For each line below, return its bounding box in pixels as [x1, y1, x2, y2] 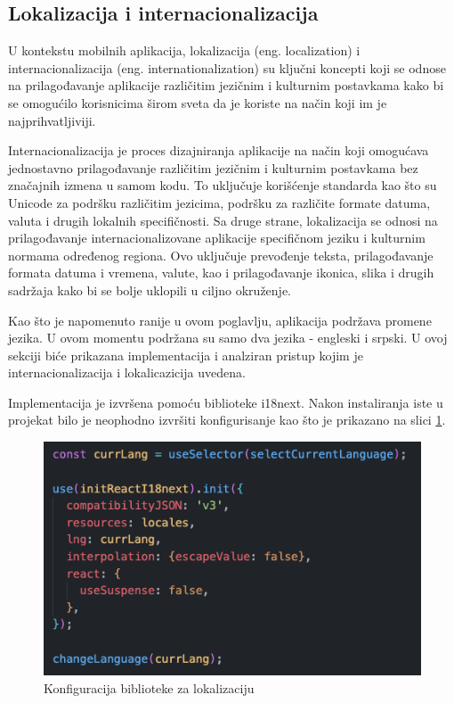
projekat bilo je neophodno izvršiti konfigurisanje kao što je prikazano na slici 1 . [8, 410, 446, 429]
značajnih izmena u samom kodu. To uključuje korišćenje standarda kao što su [8, 176, 437, 194]
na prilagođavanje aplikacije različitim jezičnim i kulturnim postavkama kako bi [8, 76, 444, 95]
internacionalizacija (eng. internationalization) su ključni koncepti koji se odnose [8, 58, 446, 77]
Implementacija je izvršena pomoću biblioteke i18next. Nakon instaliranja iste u [8, 393, 443, 411]
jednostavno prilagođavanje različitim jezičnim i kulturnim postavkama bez [8, 158, 418, 177]
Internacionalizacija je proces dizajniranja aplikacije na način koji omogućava [8, 141, 429, 160]
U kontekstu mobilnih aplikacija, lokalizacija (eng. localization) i [8, 41, 361, 60]
